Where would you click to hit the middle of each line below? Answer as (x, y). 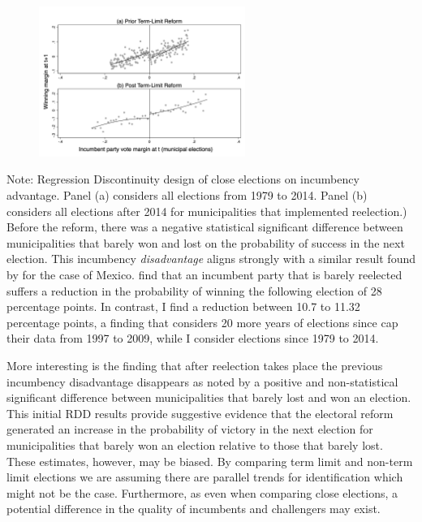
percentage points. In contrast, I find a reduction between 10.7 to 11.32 (183, 306)
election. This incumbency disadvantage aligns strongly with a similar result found (211, 259)
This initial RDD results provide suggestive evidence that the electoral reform (200, 413)
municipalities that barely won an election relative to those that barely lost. (195, 444)
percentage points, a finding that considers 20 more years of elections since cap (202, 322)
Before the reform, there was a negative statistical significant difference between (205, 227)
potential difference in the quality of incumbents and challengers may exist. (194, 509)
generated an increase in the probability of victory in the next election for (190, 429)
